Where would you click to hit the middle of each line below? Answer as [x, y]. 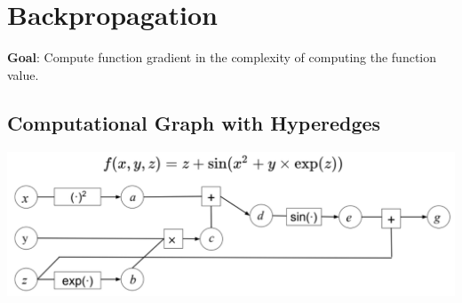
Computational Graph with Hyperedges [194, 122]
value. [23, 74]
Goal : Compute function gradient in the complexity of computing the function [222, 57]
